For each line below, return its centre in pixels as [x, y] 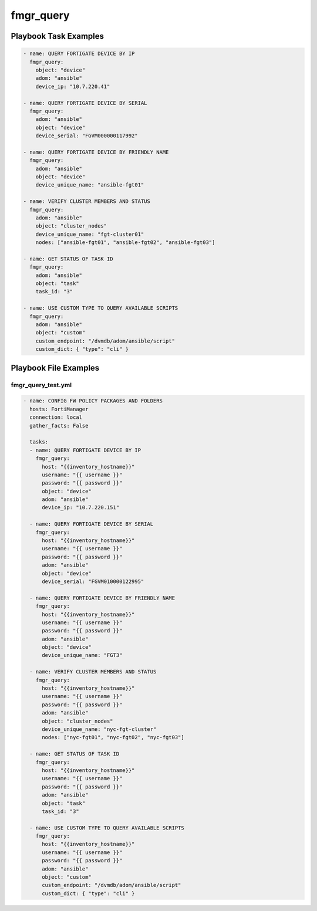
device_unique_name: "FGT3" [82, 655]
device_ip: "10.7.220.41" [73, 86]
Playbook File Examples [55, 368]
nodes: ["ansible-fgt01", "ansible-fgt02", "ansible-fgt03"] [125, 243]
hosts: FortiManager [59, 409]
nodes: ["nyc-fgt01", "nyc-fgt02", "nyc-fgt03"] [113, 737]
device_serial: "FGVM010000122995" [93, 581]
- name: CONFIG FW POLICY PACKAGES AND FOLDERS [93, 401]
